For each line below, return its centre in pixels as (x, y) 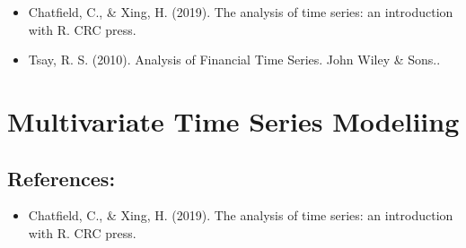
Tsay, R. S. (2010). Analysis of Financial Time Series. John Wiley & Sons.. (234, 60)
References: (62, 178)
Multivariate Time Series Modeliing (233, 120)
